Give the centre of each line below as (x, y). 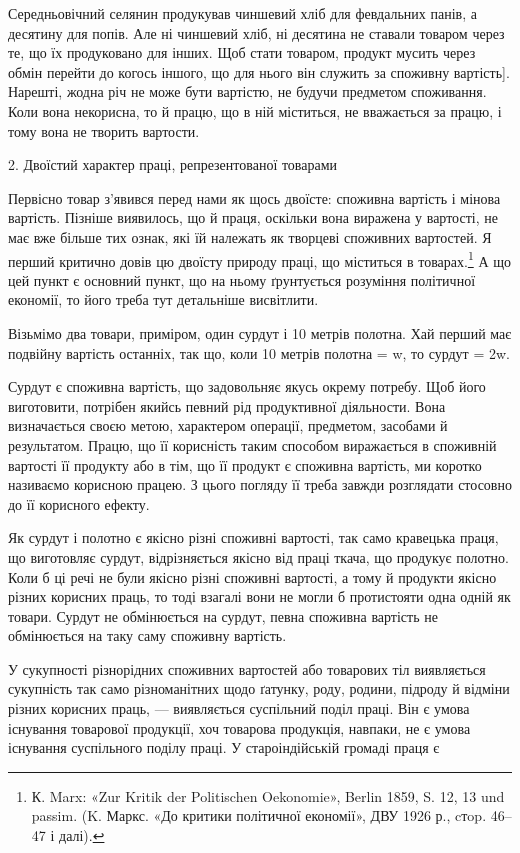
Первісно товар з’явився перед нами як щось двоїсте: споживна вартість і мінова (254, 197)
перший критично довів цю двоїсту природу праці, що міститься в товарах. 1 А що (259, 259)
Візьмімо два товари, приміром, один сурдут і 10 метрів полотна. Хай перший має (260, 332)
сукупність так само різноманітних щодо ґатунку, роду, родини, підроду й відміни (259, 688)
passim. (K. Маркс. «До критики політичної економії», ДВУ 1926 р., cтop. (259, 815)
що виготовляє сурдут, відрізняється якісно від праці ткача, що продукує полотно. (258, 556)
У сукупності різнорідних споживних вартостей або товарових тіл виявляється (247, 668)
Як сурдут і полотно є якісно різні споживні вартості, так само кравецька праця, (253, 537)
